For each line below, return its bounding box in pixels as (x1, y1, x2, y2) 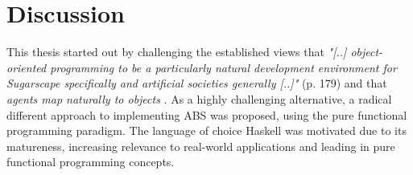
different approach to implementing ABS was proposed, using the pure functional (6, 106, 407, 123)
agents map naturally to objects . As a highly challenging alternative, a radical (6, 90, 392, 107)
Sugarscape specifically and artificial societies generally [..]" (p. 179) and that (6, 75, 387, 92)
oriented (6, 59, 47, 75)
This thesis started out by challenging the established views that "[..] (6, 43, 347, 60)
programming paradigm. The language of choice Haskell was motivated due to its (6, 122, 407, 139)
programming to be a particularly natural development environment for (50, 59, 397, 75)
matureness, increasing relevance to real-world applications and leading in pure (6, 137, 395, 154)
